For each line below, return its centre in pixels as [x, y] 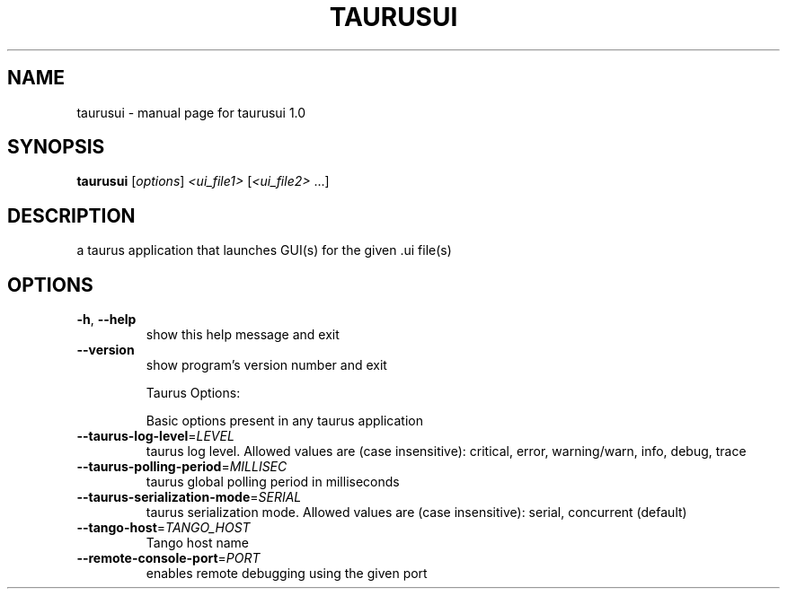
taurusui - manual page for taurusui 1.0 [191, 112]
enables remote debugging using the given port [287, 574]
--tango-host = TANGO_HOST [164, 528]
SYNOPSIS [56, 147]
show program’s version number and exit [266, 365]
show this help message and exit [243, 335]
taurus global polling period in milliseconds [273, 482]
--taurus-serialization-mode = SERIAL [189, 497]
